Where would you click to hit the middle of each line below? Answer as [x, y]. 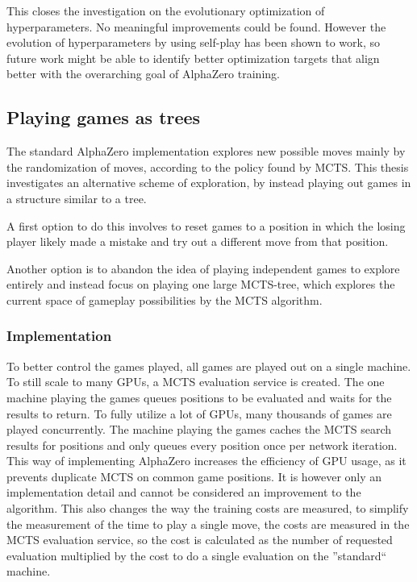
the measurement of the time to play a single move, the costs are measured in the [208, 524]
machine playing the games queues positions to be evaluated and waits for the [199, 397]
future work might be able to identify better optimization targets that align [193, 58]
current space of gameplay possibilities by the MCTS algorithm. [165, 299]
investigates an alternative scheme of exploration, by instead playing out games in [209, 183]
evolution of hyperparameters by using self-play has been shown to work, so [194, 42]
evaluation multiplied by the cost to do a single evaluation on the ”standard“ [197, 555]
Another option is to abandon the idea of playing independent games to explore [203, 268]
